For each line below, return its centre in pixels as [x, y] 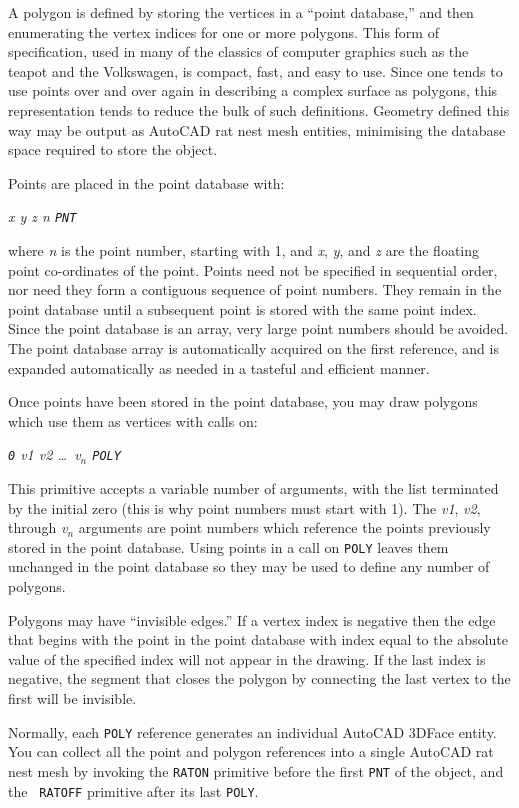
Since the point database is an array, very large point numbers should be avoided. [258, 328]
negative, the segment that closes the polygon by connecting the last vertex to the [259, 678]
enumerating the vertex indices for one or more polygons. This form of [223, 31]
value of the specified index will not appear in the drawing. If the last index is [247, 658]
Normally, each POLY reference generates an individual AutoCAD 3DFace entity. [252, 731]
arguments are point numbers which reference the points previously [284, 527]
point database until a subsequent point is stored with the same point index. [242, 308]
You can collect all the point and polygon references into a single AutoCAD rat [251, 751]
